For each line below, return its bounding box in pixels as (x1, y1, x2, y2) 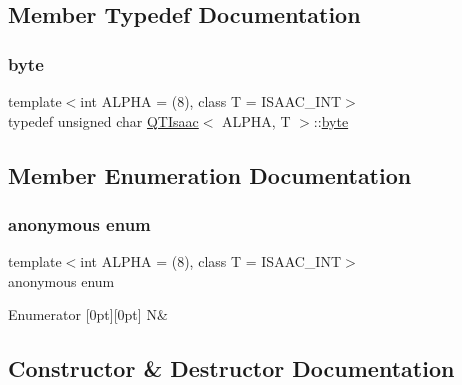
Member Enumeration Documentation (8, 159, 412, 190)
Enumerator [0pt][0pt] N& (8, 304, 168, 325)
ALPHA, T (222, 110, 291, 131)
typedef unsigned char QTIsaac (8, 110, 199, 131)
